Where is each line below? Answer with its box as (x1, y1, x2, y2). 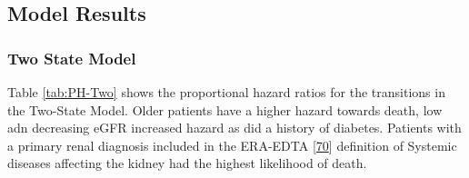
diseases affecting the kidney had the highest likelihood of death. (7, 153, 367, 173)
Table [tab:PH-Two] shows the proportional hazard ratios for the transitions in (7, 83, 445, 101)
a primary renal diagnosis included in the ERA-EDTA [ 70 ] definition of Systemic (7, 135, 457, 154)
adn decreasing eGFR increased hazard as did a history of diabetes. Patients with (7, 118, 462, 137)
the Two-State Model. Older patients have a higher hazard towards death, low (7, 100, 443, 119)
